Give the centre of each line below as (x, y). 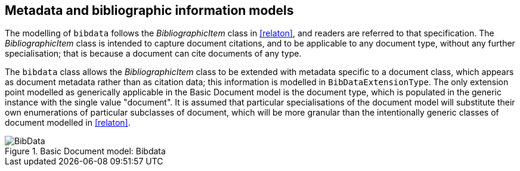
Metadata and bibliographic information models (149, 10)
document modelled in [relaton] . (68, 123)
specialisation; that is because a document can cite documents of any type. (153, 54)
